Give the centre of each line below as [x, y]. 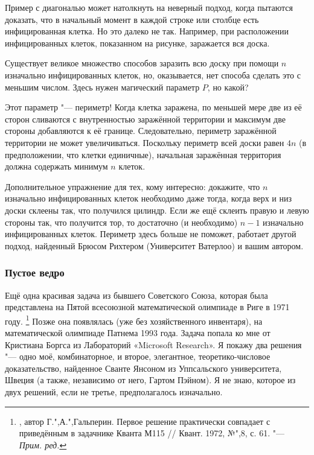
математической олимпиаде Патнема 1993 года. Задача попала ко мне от [138, 332]
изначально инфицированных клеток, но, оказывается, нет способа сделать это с [153, 75]
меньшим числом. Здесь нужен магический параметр [102, 87]
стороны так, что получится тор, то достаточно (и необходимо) [121, 222]
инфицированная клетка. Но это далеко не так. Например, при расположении [147, 31]
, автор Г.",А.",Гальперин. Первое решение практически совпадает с [145, 421]
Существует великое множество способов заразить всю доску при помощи [142, 63]
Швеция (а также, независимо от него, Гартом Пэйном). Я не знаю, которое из [150, 380]
